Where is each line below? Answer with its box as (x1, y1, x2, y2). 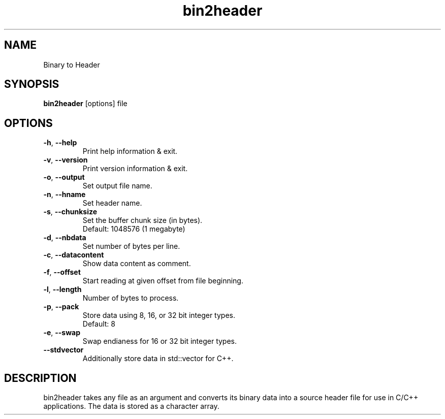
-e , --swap (43, 328, 81, 337)
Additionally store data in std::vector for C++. (82, 354, 234, 363)
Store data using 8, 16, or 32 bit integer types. (82, 311, 235, 320)
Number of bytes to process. (82, 294, 179, 303)
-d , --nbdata (43, 233, 86, 242)
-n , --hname (43, 190, 86, 199)
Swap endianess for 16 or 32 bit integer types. (82, 337, 237, 346)
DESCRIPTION (4, 371, 77, 384)
